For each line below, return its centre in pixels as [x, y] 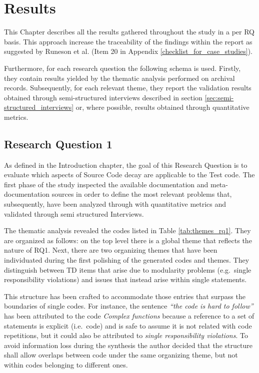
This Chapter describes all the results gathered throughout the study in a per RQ [129, 32]
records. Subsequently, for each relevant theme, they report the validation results [128, 88]
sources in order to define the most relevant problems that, [142, 194]
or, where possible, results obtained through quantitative [162, 107]
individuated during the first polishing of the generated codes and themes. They [127, 260]
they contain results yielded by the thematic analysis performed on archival [119, 78]
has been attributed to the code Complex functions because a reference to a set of [129, 315]
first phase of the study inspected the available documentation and [106, 184]
